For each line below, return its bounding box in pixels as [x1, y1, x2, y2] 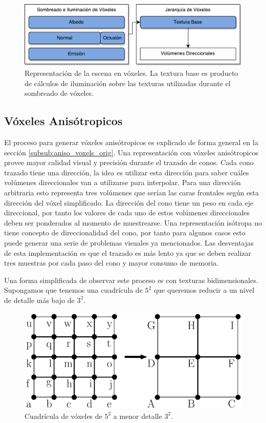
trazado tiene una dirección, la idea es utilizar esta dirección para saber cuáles [4, 167, 249, 177]
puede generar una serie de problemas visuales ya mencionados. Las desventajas [4, 237, 254, 248]
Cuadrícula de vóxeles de [25, 410, 102, 421]
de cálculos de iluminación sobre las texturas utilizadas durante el [25, 77, 231, 88]
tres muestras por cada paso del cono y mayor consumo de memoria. [4, 257, 218, 268]
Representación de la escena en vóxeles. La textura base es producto [25, 68, 238, 78]
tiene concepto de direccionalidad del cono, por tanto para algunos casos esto [4, 227, 246, 238]
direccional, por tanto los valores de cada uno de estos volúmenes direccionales [4, 207, 250, 218]
